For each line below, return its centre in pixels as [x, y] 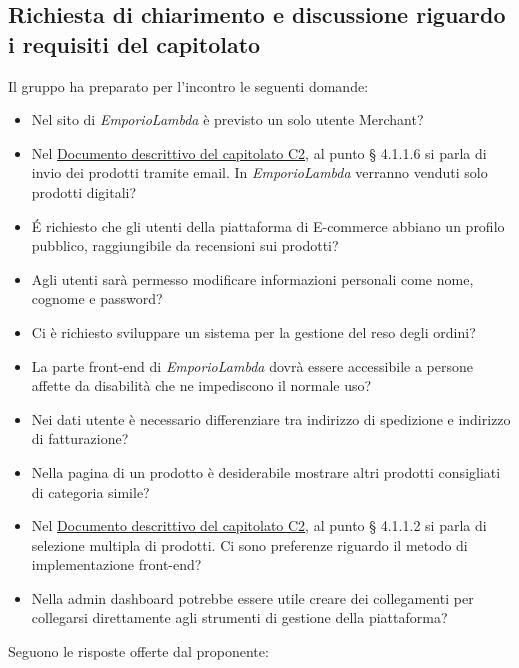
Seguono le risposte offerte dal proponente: [138, 651]
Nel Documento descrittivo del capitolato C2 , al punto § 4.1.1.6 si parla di [259, 152]
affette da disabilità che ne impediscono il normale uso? [201, 385]
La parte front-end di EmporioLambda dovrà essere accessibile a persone [252, 365]
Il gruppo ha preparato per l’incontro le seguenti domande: [188, 85]
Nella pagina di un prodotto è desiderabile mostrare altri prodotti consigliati [266, 471]
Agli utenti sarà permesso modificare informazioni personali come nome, [252, 278]
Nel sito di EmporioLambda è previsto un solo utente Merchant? [227, 119]
